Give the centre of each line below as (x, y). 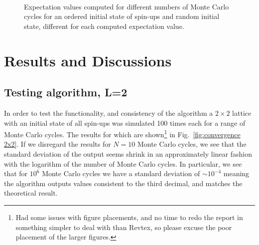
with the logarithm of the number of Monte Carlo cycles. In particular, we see (123, 163)
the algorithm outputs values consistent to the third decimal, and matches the (123, 183)
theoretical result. (31, 193)
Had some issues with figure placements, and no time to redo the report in (129, 217)
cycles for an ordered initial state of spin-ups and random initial (122, 16)
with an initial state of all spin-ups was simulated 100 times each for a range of (125, 122)
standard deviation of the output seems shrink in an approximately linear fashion (128, 153)
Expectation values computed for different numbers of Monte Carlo (127, 6)
